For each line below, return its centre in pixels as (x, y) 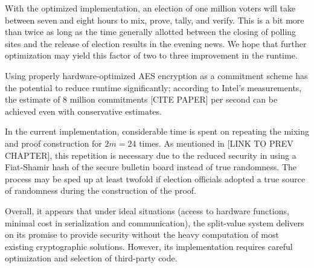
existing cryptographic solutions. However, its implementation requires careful (149, 246)
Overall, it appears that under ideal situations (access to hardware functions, (147, 210)
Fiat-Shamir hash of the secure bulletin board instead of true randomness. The (151, 167)
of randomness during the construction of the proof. (101, 190)
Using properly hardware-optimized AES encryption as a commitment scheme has (156, 75)
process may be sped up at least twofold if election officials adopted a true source (155, 178)
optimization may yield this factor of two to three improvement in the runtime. (151, 55)
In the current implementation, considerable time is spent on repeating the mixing (157, 131)
